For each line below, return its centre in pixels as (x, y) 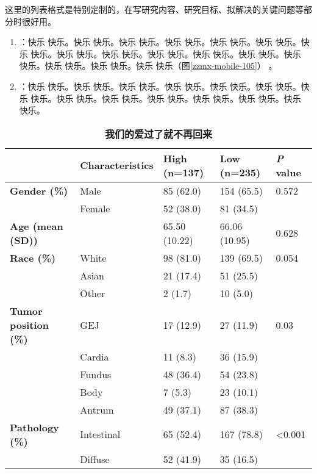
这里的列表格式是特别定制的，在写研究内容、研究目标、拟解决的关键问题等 (154, 9)
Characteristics (117, 165)
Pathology (34, 427)
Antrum (97, 409)
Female (95, 208)
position (29, 325)
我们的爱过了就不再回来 (158, 134)
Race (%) (33, 257)
